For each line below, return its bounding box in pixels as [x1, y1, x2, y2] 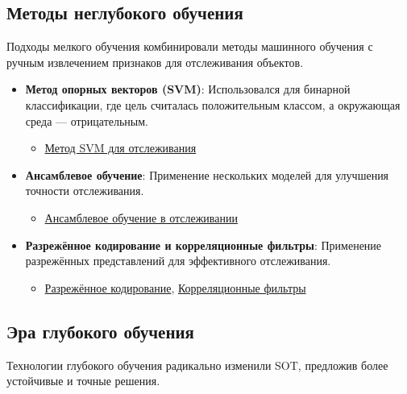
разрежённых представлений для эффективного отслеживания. [25, 252, 331, 269]
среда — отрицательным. [25, 112, 148, 129]
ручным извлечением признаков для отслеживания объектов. [6, 53, 304, 70]
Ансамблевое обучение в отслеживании [44, 209, 238, 226]
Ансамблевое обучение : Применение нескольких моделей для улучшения [25, 166, 389, 183]
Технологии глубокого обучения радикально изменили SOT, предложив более [6, 356, 388, 373]
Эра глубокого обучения [6, 318, 194, 343]
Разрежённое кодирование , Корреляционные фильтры [44, 279, 306, 296]
